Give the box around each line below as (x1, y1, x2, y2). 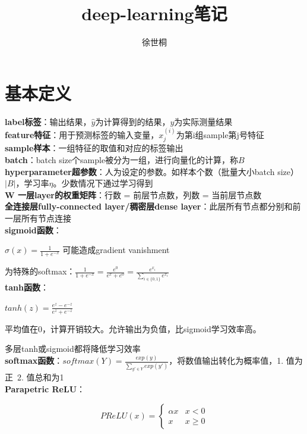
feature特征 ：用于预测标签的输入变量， (5, 129, 159, 141)
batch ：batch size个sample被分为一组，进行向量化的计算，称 (5, 154, 239, 166)
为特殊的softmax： (5, 265, 75, 277)
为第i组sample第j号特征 (176, 129, 264, 141)
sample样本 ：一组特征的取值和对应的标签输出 (5, 142, 183, 154)
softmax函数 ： (5, 354, 63, 367)
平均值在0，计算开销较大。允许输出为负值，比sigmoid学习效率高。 (5, 322, 261, 335)
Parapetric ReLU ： (5, 383, 86, 395)
